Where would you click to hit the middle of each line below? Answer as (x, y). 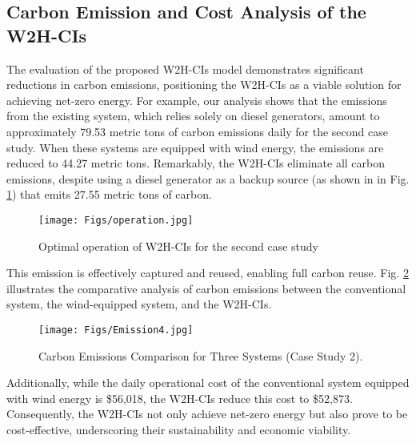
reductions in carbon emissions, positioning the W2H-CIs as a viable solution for (204, 85)
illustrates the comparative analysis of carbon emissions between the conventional (206, 288)
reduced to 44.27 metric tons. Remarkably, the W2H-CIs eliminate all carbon (196, 163)
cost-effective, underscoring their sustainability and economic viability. (179, 429)
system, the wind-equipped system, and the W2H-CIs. (139, 304)
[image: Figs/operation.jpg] (116, 220)
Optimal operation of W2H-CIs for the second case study (178, 246)
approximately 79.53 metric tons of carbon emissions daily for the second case (197, 131)
